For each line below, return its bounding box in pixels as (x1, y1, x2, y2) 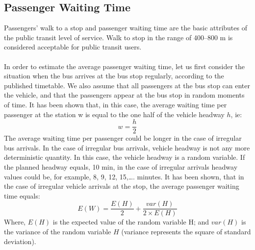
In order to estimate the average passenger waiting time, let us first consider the (4, 61, 245, 71)
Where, (4, 217, 25, 227)
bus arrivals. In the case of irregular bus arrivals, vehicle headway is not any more (4, 142, 250, 152)
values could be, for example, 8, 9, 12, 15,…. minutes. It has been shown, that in (4, 171, 244, 181)
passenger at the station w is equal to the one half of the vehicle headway (4, 109, 225, 119)
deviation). (4, 236, 36, 246)
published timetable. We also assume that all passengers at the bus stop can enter (4, 80, 251, 90)
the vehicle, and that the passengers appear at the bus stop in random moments (4, 90, 245, 100)
